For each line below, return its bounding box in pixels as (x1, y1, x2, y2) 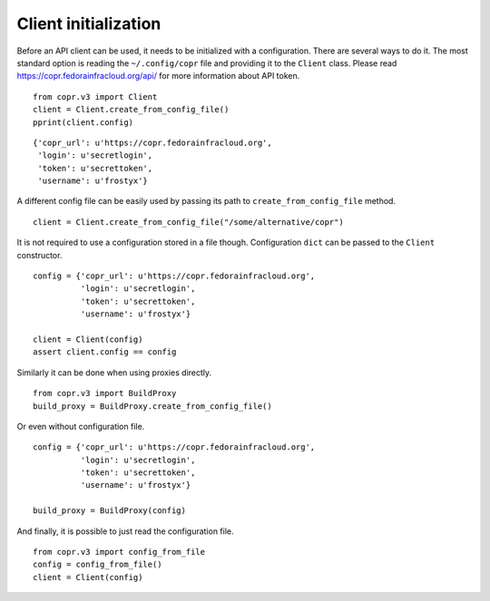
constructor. (16, 249, 63, 260)
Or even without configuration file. (16, 421, 145, 431)
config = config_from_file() (33, 559, 162, 570)
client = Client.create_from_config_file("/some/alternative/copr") (33, 217, 344, 227)
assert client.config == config (33, 347, 177, 357)
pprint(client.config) (33, 117, 134, 127)
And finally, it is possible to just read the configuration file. (16, 526, 235, 537)
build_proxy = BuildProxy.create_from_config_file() (33, 401, 272, 412)
